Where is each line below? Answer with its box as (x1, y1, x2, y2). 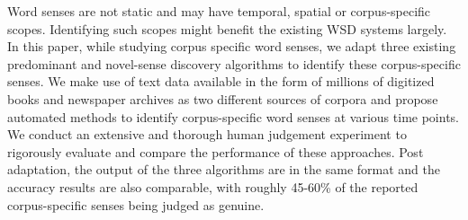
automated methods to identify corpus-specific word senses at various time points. (7, 107, 459, 126)
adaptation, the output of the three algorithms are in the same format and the (7, 160, 440, 179)
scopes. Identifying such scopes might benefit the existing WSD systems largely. (7, 19, 447, 38)
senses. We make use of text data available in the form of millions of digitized (7, 72, 435, 91)
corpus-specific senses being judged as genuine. (7, 195, 265, 214)
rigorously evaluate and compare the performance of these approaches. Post (7, 142, 424, 161)
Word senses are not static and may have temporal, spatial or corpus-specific (7, 2, 431, 20)
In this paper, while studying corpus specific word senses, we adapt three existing (7, 37, 456, 56)
